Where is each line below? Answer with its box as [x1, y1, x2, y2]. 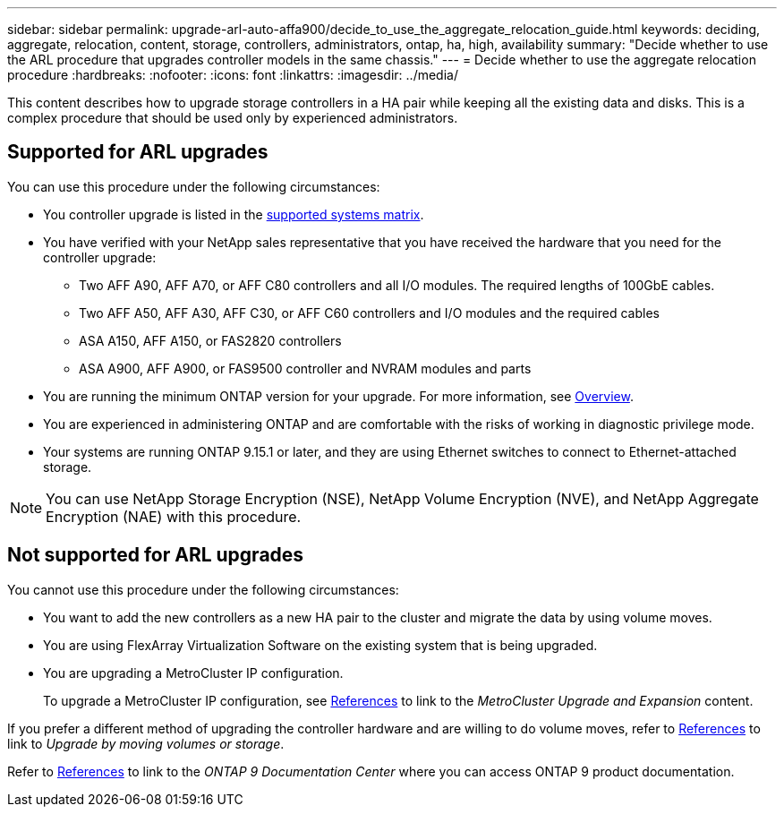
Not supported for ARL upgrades [7, 544, 304, 567]
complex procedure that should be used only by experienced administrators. [7, 110, 458, 125]
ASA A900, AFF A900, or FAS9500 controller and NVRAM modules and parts [79, 360, 532, 376]
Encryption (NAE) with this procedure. [46, 507, 302, 526]
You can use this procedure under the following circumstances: [7, 178, 380, 194]
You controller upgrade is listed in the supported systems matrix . [43, 206, 424, 222]
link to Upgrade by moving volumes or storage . [7, 735, 285, 751]
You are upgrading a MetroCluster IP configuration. [43, 664, 344, 681]
